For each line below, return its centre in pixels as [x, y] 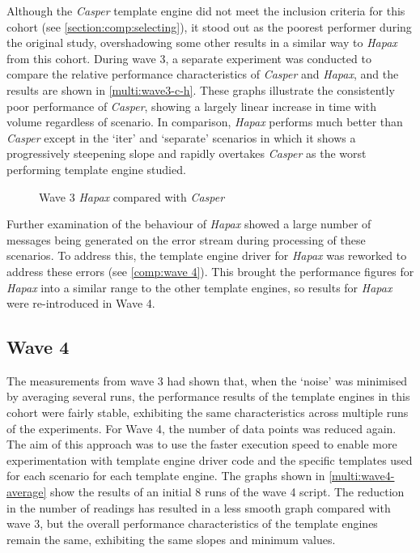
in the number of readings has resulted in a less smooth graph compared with [199, 507]
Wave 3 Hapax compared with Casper [132, 196]
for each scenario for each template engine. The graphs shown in [166, 476]
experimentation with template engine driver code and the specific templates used [210, 459]
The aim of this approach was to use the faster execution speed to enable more [202, 444]
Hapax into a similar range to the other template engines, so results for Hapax [199, 287]
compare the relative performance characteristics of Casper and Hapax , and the [203, 74]
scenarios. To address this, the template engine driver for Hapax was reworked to [207, 255]
